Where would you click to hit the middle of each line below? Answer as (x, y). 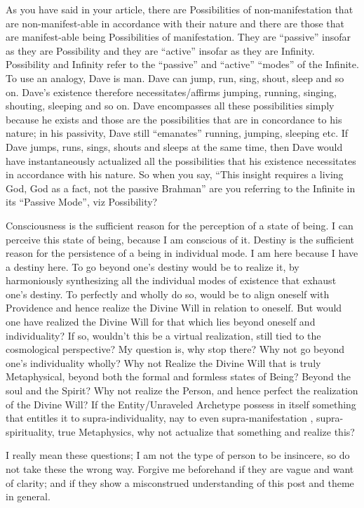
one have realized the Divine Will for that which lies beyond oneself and (161, 322)
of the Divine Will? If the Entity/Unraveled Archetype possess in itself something (181, 404)
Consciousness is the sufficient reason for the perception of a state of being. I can (180, 225)
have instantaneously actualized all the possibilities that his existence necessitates (181, 160)
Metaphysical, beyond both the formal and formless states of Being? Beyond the (178, 376)
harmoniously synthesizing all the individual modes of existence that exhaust (171, 280)
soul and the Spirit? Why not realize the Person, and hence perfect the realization (182, 390)
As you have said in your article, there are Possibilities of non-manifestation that (180, 9)
